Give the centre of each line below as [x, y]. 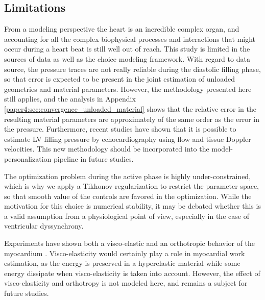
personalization [28, 158]
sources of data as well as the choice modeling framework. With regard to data [127, 58]
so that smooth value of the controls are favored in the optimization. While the [128, 196]
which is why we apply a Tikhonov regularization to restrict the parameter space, [131, 186]
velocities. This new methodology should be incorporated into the [107, 149]
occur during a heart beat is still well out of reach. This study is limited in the [127, 49]
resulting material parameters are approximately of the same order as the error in [132, 119]
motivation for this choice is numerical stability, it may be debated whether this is [132, 206]
